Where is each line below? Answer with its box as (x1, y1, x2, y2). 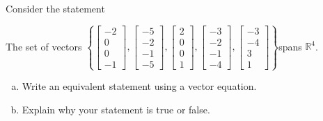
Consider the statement (6, 1, 105, 15)
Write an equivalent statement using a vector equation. (22, 79, 257, 93)
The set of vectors (6, 39, 82, 53)
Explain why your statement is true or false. (22, 102, 210, 116)
